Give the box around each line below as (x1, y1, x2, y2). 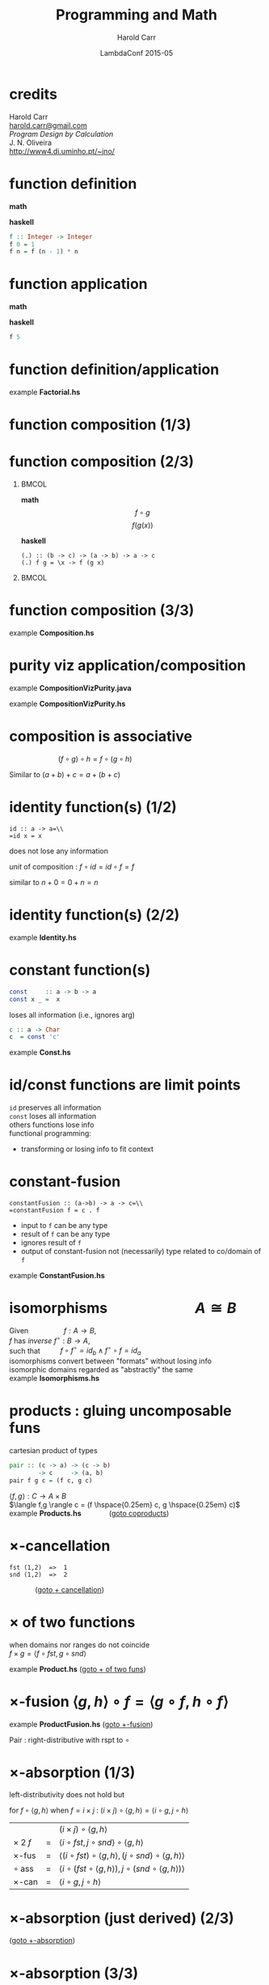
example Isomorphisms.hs (9, 1374, 100, 1384)
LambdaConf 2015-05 (99, 48, 173, 57)
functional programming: (9, 1129, 92, 1138)
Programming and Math (56, 6, 217, 24)
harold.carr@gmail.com (9, 120, 88, 130)
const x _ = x (9, 995, 61, 1003)
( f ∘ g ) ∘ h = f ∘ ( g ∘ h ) (57, 754, 132, 763)
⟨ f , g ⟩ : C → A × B (9, 1491, 67, 1501)
